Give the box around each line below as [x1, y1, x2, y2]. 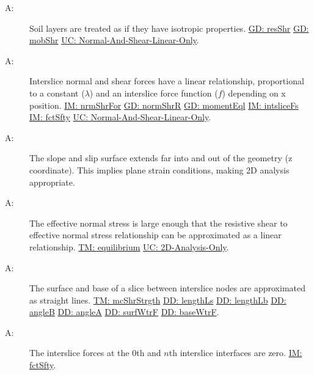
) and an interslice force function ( [89, 86, 218, 99]
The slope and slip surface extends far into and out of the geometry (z [29, 151, 293, 164]
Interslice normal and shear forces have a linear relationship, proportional [29, 75, 304, 87]
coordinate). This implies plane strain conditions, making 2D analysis [29, 163, 290, 176]
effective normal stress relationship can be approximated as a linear [29, 228, 282, 241]
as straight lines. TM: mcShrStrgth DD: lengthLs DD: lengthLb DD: [29, 293, 287, 306]
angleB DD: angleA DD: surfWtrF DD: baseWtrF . [29, 305, 219, 318]
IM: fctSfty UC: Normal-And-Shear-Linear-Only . [29, 111, 211, 123]
